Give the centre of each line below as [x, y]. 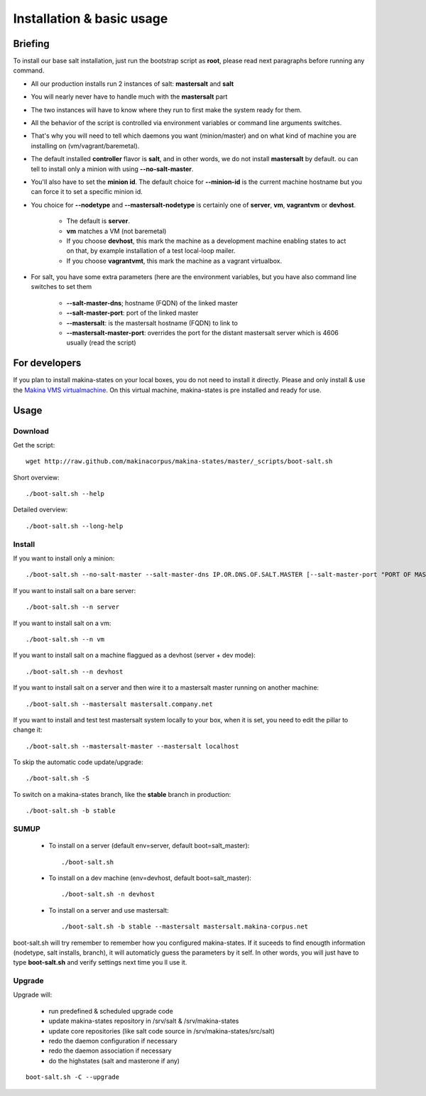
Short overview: [36, 477]
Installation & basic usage [91, 18]
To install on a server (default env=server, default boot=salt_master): [149, 846]
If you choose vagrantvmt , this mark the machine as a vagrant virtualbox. [174, 261]
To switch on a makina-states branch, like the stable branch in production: [122, 794]
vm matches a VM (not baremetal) [116, 231]
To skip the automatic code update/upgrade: [78, 762]
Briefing [31, 44]
